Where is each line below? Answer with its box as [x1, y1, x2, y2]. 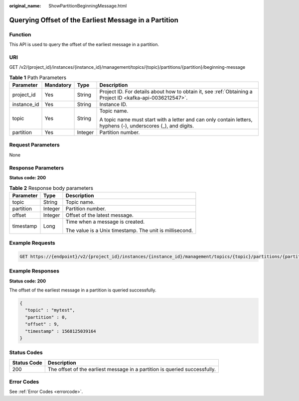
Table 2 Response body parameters [9, 184, 93, 191]
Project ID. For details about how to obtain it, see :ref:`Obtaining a [99, 88, 253, 95]
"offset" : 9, [25, 321, 60, 327]
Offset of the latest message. [65, 212, 134, 219]
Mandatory [44, 82, 72, 89]
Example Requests [9, 240, 55, 247]
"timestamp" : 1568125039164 [25, 328, 97, 334]
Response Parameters [9, 164, 64, 171]
